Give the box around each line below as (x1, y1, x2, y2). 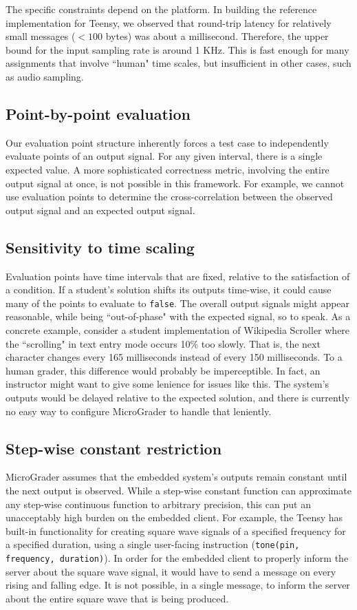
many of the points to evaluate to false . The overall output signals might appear (6, 295, 350, 310)
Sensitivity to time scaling (6, 236, 195, 257)
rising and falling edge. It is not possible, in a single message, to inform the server (6, 578, 350, 592)
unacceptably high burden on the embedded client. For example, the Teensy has (6, 510, 343, 525)
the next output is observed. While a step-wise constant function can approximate (6, 483, 351, 497)
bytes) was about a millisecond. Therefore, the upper (105, 29, 329, 43)
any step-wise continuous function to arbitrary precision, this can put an (6, 496, 311, 511)
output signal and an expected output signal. (6, 202, 195, 217)
